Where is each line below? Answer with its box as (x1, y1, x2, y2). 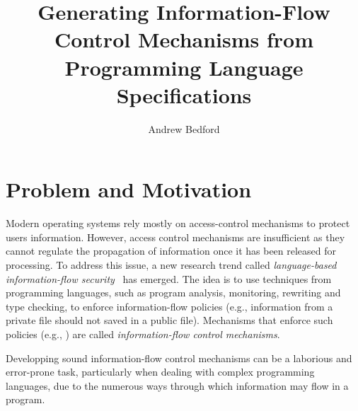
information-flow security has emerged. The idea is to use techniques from (6, 271, 332, 286)
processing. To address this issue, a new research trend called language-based (6, 257, 337, 272)
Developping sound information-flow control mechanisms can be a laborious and (6, 350, 352, 365)
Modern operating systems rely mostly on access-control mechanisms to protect (6, 216, 350, 231)
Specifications (116, 80, 252, 109)
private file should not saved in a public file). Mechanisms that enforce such (6, 313, 333, 328)
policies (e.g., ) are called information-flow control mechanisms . (6, 326, 280, 341)
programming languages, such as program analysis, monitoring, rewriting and (6, 285, 341, 300)
